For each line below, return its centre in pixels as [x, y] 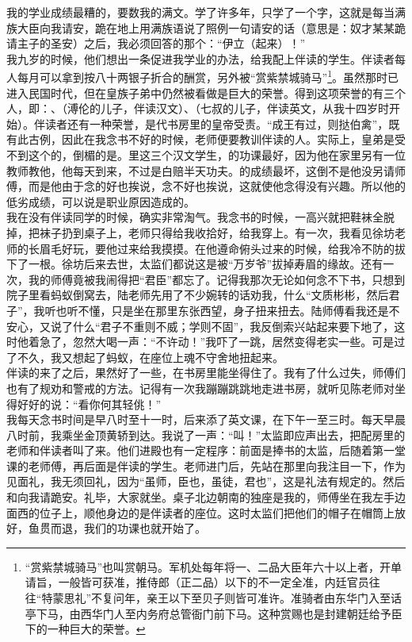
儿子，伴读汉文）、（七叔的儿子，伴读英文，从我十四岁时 [244, 108]
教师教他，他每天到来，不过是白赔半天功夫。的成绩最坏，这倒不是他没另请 [200, 170]
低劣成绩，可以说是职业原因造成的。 [101, 201]
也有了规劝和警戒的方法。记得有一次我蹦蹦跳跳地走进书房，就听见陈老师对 [200, 388]
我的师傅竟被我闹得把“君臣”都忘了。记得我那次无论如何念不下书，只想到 [217, 279]
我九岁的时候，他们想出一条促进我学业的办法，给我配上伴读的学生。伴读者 [200, 58]
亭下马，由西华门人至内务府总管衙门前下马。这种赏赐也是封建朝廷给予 [208, 613]
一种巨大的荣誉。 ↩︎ [96, 629]
